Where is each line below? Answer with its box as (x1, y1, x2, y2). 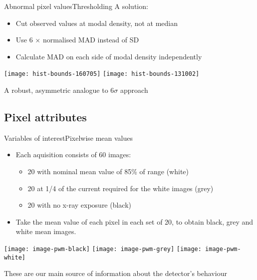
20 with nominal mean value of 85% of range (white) (27, 166, 189, 177)
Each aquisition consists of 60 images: (15, 149, 131, 160)
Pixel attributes (4, 109, 87, 125)
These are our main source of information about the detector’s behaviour (4, 268, 227, 279)
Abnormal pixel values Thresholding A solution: (4, 1, 148, 11)
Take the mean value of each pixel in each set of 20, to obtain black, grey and (15, 216, 254, 227)
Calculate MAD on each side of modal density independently (15, 51, 202, 61)
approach (120, 85, 148, 95)
